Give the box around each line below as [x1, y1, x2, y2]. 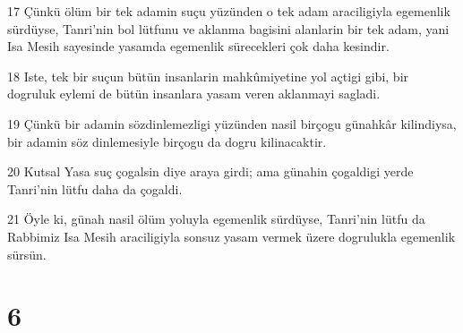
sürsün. [7, 244, 47, 263]
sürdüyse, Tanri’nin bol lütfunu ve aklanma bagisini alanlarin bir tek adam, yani [7, 19, 450, 38]
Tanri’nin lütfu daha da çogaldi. [7, 179, 183, 198]
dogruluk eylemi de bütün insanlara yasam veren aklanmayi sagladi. [7, 84, 381, 103]
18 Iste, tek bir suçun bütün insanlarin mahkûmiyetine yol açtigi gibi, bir [7, 66, 409, 85]
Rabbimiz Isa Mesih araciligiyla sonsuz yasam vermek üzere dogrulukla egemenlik [7, 226, 456, 245]
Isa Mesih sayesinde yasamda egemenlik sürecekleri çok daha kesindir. [7, 37, 390, 55]
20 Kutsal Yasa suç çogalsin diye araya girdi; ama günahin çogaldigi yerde [7, 162, 414, 181]
